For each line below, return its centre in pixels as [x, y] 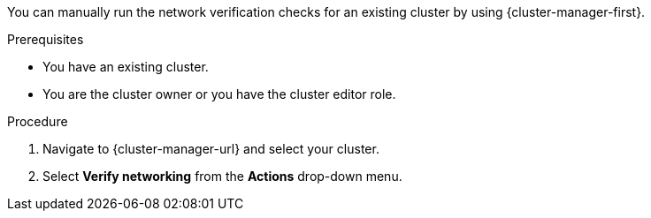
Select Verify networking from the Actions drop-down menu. [222, 176]
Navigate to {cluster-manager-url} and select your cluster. [211, 149]
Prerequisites [46, 39]
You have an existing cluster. [126, 67]
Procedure [38, 121]
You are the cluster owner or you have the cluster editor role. [219, 94]
